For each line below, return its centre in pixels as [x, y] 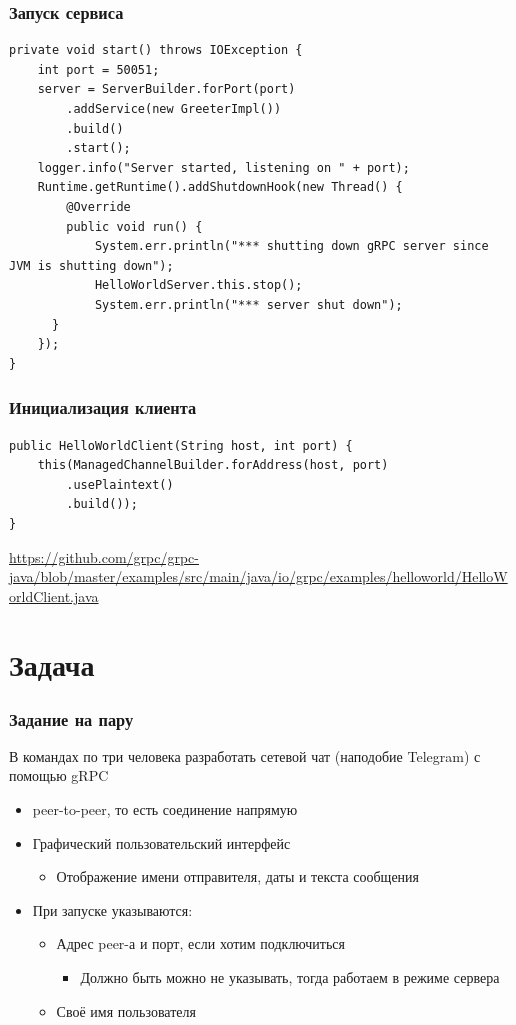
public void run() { [134, 226]
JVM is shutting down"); [91, 265]
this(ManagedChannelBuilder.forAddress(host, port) [213, 465]
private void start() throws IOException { [156, 50]
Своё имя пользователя [126, 1010]
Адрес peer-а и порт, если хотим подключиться [200, 943]
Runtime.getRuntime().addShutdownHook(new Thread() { [220, 187]
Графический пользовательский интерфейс [161, 842]
